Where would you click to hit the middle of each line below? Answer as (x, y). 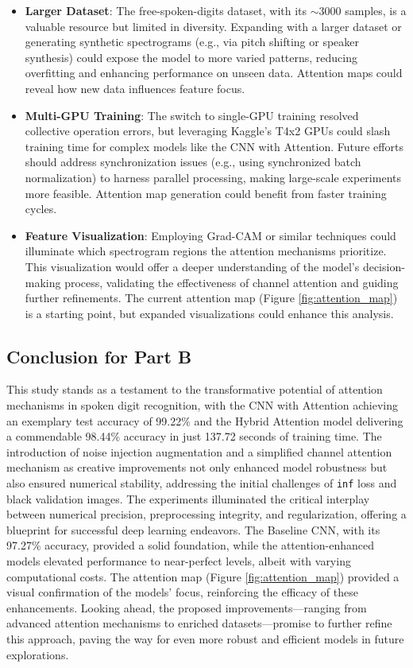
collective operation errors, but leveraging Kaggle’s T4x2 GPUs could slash (208, 131)
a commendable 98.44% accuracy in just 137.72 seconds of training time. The (194, 436)
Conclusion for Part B (99, 356)
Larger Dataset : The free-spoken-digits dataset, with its (166, 10)
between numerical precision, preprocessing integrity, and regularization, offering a (206, 514)
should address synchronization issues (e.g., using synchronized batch (193, 162)
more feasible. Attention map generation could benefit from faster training (206, 193)
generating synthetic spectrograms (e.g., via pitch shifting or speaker (192, 42)
